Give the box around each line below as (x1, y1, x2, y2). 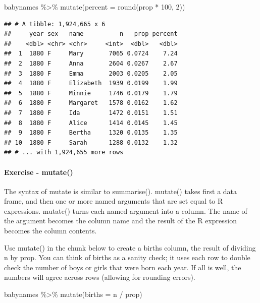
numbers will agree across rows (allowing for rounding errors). (4, 272, 195, 282)
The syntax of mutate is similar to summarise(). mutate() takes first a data (4, 186, 237, 196)
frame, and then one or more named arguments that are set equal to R (4, 196, 223, 206)
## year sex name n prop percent (4, 30, 178, 38)
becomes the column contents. (4, 225, 97, 236)
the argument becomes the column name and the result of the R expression (4, 215, 237, 226)
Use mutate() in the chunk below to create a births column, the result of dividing (4, 242, 256, 253)
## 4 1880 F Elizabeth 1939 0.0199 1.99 (4, 80, 178, 87)
